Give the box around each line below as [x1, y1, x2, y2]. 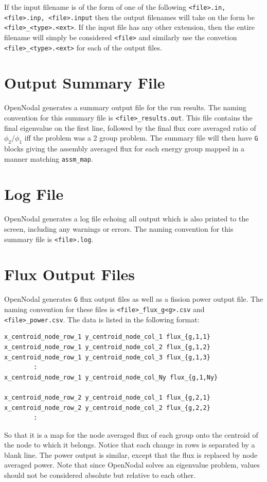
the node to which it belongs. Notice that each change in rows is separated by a [4, 439, 255, 450]
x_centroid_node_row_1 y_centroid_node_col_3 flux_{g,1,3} [4, 353, 210, 361]
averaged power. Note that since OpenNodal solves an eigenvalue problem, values [4, 459, 260, 470]
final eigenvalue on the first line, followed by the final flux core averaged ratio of [4, 122, 256, 133]
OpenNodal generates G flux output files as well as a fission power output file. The [4, 294, 263, 304]
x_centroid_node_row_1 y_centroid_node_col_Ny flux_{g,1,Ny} [4, 373, 218, 381]
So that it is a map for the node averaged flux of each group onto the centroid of [4, 429, 258, 440]
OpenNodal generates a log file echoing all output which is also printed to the [4, 213, 249, 224]
